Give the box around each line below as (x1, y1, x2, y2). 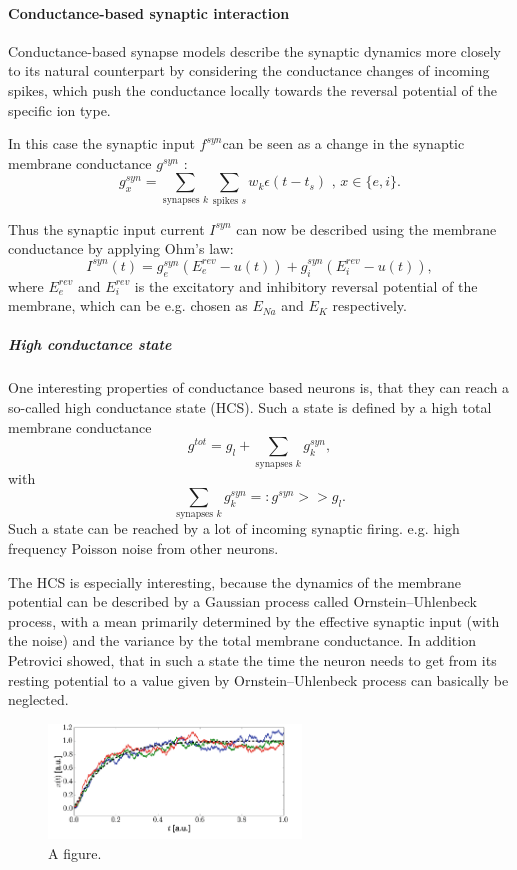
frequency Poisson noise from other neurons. (8, 538, 279, 559)
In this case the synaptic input (8, 133, 195, 154)
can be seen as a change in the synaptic (222, 133, 465, 154)
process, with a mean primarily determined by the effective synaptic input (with (8, 610, 500, 631)
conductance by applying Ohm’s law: (8, 238, 234, 259)
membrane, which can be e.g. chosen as (8, 295, 248, 316)
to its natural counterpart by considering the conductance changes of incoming (8, 60, 490, 81)
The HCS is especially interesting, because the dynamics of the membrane (8, 571, 462, 592)
